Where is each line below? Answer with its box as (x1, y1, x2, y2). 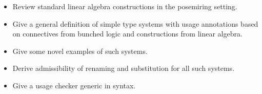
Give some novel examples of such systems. (12, 45, 148, 56)
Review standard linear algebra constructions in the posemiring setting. (12, 1, 237, 11)
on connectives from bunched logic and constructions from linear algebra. (12, 28, 243, 39)
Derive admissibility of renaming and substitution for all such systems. (12, 63, 235, 73)
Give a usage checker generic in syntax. (12, 80, 136, 90)
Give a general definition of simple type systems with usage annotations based (12, 18, 258, 29)
